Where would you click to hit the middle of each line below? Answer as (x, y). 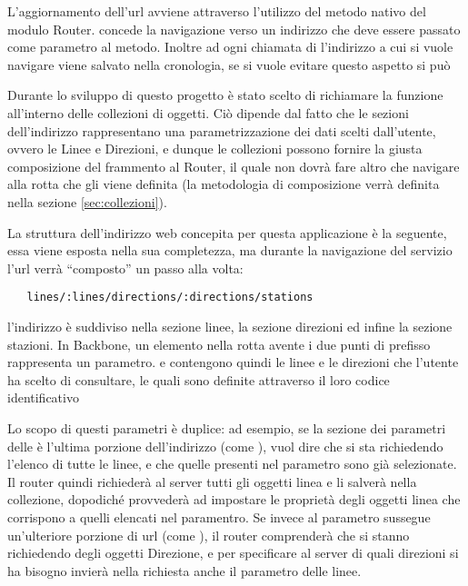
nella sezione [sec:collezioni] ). (87, 201)
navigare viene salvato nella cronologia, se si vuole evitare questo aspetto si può (229, 64)
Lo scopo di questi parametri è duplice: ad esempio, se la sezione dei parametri (227, 427)
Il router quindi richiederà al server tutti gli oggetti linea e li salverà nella (212, 481)
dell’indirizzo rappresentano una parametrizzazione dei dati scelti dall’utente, (222, 130)
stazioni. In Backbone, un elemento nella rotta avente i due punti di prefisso (219, 344)
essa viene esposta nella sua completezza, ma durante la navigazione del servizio (230, 250)
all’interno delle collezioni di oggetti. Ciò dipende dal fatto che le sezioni (208, 112)
